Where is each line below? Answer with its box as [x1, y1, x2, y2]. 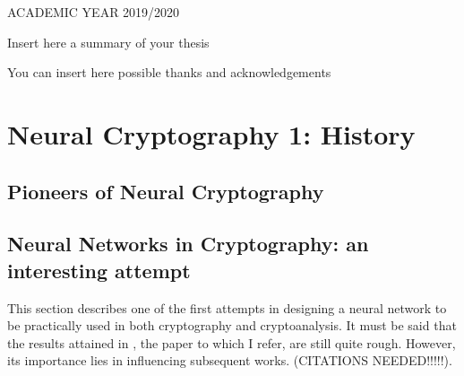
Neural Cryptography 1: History [7, 115, 416, 152]
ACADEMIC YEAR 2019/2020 [7, 3, 180, 21]
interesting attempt [7, 256, 191, 284]
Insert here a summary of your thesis [7, 32, 210, 51]
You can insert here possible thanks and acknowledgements [7, 63, 331, 82]
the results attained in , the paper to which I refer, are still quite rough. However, [7, 333, 456, 352]
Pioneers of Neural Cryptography [7, 177, 324, 205]
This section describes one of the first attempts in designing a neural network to [7, 298, 447, 317]
